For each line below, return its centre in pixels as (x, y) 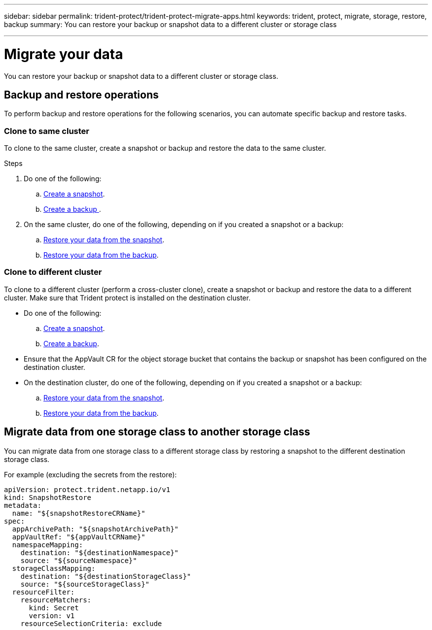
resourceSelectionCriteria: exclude (91, 623)
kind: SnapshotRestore (48, 497)
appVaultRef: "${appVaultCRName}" (79, 537)
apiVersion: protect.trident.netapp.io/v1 (87, 489)
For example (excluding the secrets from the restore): (90, 474)
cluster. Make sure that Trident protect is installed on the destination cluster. (127, 298)
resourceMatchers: (56, 600)
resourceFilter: (43, 592)
